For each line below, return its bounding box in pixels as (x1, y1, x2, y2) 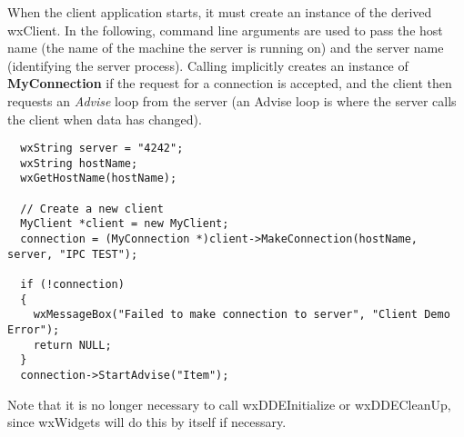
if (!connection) (20, 278, 125, 292)
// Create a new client (20, 202, 164, 215)
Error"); (7, 323, 60, 337)
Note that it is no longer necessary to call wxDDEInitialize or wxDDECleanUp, (7, 394, 451, 413)
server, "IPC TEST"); (7, 247, 138, 261)
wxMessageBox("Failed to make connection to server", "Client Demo (33, 308, 450, 322)
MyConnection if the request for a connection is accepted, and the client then (7, 74, 452, 93)
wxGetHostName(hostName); (20, 172, 177, 185)
